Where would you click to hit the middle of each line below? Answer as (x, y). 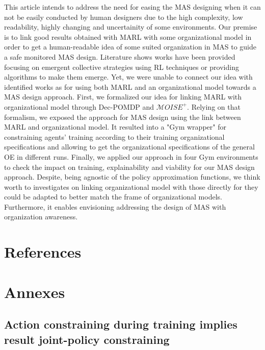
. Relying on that (214, 106)
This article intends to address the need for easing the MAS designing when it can (132, 7)
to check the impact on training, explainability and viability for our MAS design (129, 167)
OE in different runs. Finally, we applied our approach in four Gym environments (131, 156)
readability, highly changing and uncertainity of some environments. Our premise (131, 27)
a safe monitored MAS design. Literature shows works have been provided (120, 56)
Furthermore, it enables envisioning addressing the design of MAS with (115, 206)
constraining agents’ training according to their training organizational (114, 136)
